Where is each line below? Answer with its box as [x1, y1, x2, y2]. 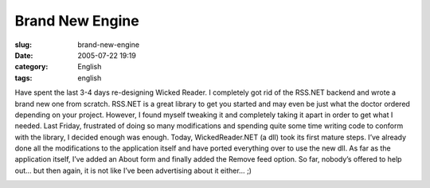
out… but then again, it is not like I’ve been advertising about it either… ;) [14, 166, 252, 175]
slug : [14, 40, 32, 49]
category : [14, 62, 49, 72]
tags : [14, 72, 33, 83]
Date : [14, 50, 33, 60]
